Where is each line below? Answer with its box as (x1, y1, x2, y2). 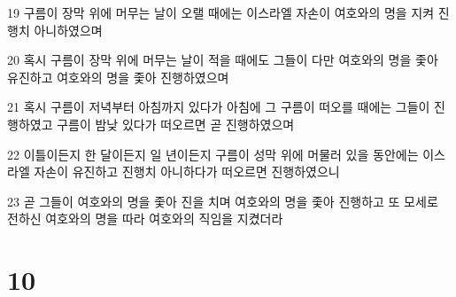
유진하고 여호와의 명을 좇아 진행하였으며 (7, 67, 229, 86)
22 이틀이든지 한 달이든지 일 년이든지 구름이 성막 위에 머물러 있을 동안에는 (7, 145, 419, 163)
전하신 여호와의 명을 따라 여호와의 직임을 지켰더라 (7, 209, 283, 228)
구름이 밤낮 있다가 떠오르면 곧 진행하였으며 (57, 114, 295, 133)
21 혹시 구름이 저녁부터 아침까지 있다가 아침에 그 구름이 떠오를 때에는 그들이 (7, 98, 430, 116)
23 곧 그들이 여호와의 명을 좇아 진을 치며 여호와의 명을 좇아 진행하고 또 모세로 (7, 191, 438, 210)
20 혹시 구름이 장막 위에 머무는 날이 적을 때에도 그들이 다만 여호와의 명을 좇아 (7, 51, 438, 69)
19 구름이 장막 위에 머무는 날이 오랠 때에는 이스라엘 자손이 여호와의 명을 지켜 (7, 4, 435, 21)
